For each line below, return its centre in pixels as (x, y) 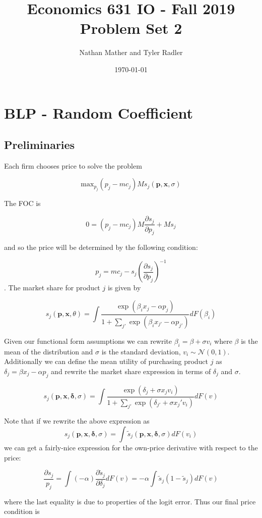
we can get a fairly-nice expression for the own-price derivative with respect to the (131, 447)
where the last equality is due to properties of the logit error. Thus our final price (130, 501)
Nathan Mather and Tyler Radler (131, 52)
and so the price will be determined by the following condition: (101, 247)
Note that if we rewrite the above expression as (77, 421)
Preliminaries (40, 145)
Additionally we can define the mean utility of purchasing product (106, 361)
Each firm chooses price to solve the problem (73, 165)
